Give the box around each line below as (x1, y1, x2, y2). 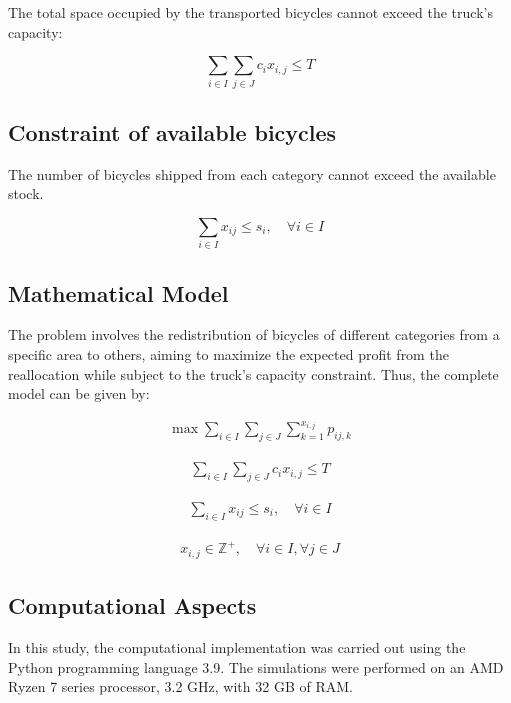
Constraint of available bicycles (8, 116, 337, 147)
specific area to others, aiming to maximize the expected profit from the (8, 344, 449, 365)
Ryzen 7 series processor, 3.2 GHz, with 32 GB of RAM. (8, 676, 353, 697)
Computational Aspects (8, 590, 257, 621)
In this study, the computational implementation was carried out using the (8, 636, 466, 657)
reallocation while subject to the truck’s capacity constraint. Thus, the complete (8, 363, 499, 384)
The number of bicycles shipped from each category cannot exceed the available (8, 163, 496, 184)
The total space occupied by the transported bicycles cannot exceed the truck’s (8, 2, 493, 22)
